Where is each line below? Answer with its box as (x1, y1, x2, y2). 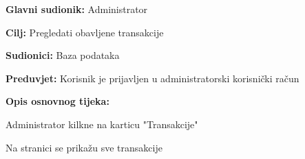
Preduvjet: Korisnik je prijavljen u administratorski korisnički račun (6, 71, 299, 85)
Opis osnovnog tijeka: (6, 94, 109, 108)
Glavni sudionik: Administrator (6, 2, 148, 16)
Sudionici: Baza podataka (6, 48, 120, 62)
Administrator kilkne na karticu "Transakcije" (6, 117, 198, 131)
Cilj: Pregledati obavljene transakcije (6, 25, 164, 39)
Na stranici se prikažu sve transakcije (6, 140, 162, 154)
